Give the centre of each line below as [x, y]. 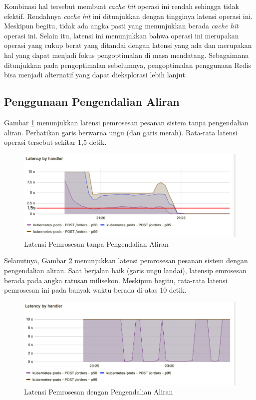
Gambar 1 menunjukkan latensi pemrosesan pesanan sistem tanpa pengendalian [126, 122]
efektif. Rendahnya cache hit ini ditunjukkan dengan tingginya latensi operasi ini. [128, 16]
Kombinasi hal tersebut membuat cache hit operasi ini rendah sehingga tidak [122, 6]
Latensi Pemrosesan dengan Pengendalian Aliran [99, 392]
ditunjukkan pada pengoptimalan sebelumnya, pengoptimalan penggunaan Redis [128, 65]
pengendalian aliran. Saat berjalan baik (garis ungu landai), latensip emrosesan [125, 270]
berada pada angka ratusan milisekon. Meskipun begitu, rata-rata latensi [116, 280]
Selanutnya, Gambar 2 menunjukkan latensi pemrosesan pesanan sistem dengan [126, 260]
